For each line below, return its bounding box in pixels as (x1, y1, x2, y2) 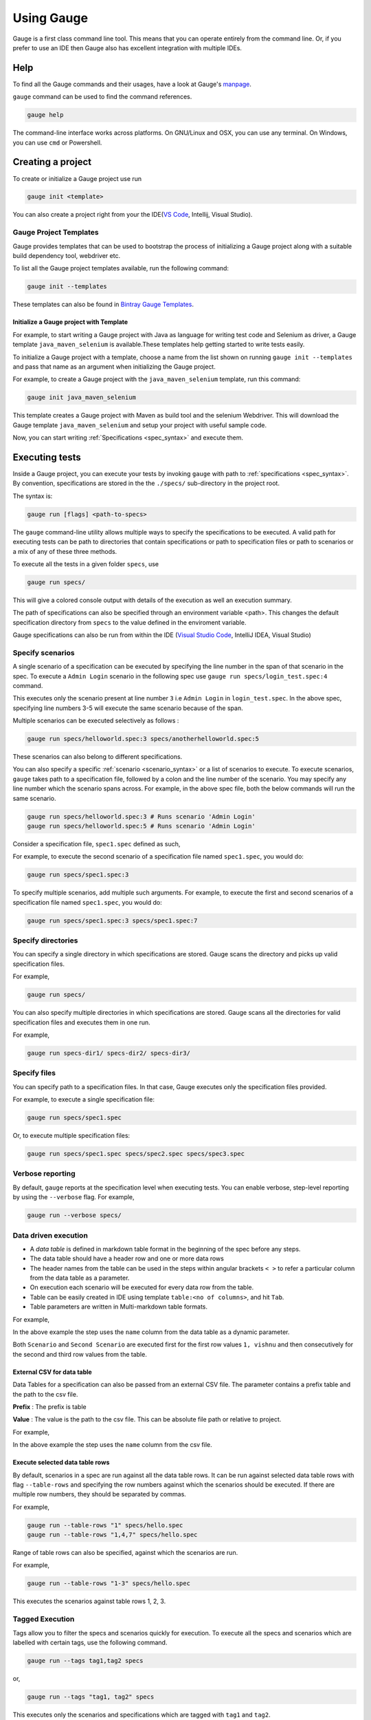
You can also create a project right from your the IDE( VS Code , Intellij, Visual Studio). (12, 211, 253, 219)
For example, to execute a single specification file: (12, 1095, 155, 1104)
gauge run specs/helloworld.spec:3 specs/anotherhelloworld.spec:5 (27, 735, 260, 743)
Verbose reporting (12, 1169, 76, 1179)
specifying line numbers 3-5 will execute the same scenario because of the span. (12, 704, 243, 712)
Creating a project (12, 156, 92, 168)
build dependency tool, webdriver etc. (12, 252, 120, 259)
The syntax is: (12, 492, 53, 500)
